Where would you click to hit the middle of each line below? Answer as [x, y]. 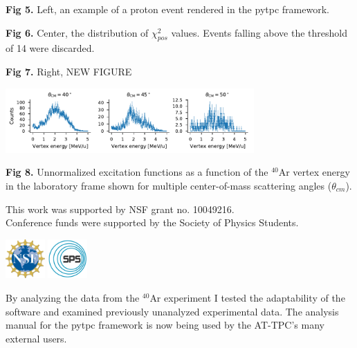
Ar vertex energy [314, 172]
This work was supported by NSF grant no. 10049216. [120, 209]
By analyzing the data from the [73, 298]
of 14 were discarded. [50, 48]
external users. [36, 338]
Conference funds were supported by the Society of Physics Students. [152, 222]
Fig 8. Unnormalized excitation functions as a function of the [137, 172]
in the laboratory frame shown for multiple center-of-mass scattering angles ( [169, 185]
